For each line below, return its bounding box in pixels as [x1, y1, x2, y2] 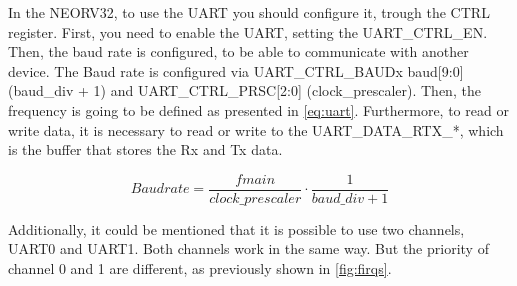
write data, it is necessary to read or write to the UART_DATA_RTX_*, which [8, 119, 504, 140]
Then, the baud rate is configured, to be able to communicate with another [8, 41, 469, 62]
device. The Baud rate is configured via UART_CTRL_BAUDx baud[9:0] [8, 60, 464, 81]
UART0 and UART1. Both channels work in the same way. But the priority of [8, 238, 489, 259]
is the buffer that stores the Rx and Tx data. [8, 139, 283, 160]
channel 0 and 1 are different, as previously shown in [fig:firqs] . [8, 258, 392, 278]
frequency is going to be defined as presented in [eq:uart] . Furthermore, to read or [8, 99, 509, 120]
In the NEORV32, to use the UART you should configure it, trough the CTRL [8, 2, 490, 22]
